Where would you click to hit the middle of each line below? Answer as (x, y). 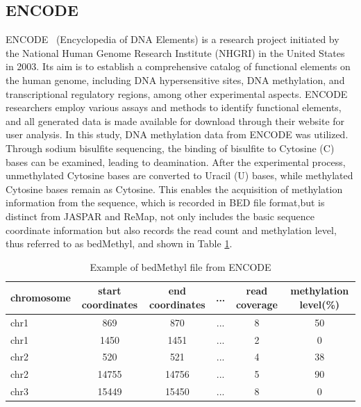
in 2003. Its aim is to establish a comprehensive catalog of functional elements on (178, 66)
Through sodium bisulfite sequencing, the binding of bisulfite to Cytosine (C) (170, 148)
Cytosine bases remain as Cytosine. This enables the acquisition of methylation (174, 189)
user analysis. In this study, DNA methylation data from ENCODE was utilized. (177, 134)
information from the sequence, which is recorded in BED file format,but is (165, 202)
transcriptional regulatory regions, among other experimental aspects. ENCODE (177, 93)
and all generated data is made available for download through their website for (175, 121)
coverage (257, 304)
